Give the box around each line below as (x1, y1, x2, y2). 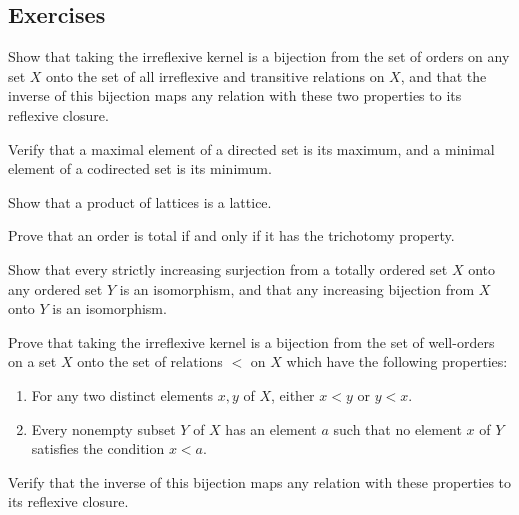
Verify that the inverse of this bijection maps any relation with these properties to (8, 471, 512, 492)
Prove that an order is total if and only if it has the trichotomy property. (8, 225, 455, 246)
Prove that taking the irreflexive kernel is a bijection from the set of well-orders (8, 331, 495, 352)
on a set (8, 351, 57, 372)
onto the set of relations (77, 351, 223, 372)
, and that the (400, 65, 487, 86)
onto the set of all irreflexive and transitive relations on (46, 65, 385, 86)
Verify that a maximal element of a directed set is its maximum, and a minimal (8, 138, 495, 159)
